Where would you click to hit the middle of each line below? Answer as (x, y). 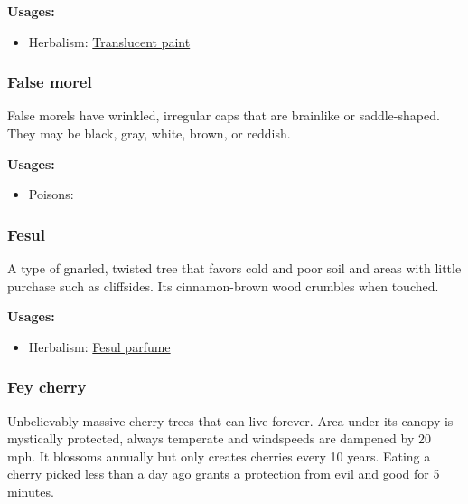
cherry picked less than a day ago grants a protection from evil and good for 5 (224, 474)
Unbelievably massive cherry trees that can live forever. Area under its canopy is (230, 420)
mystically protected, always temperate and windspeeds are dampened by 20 (220, 438)
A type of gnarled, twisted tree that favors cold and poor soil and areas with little (234, 268)
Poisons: (51, 194)
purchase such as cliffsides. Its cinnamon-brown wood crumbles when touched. (223, 285)
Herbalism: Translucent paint (109, 41)
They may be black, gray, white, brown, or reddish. (149, 133)
